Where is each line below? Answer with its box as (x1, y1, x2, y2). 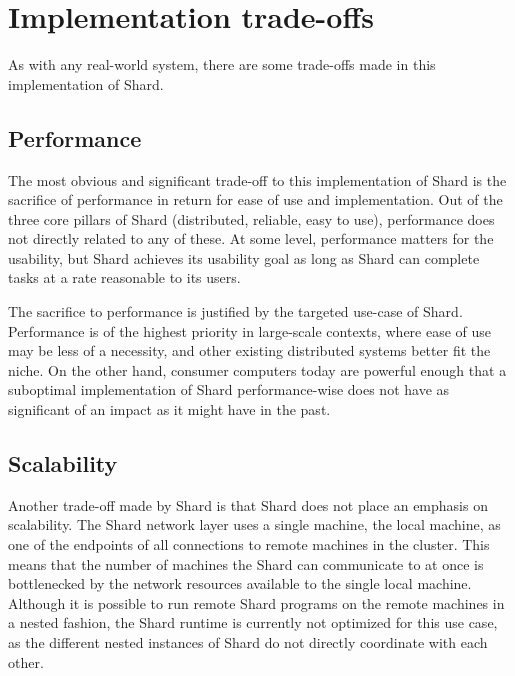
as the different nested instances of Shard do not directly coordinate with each (8, 632, 488, 652)
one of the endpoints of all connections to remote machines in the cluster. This (8, 534, 490, 555)
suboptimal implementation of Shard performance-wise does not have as (8, 379, 450, 400)
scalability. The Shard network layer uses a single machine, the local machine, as (8, 514, 501, 535)
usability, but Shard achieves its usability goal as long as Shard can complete (8, 247, 480, 268)
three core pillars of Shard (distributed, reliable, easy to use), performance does (8, 208, 495, 229)
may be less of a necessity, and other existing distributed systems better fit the (8, 340, 491, 361)
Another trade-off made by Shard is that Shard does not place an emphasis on (8, 494, 488, 515)
